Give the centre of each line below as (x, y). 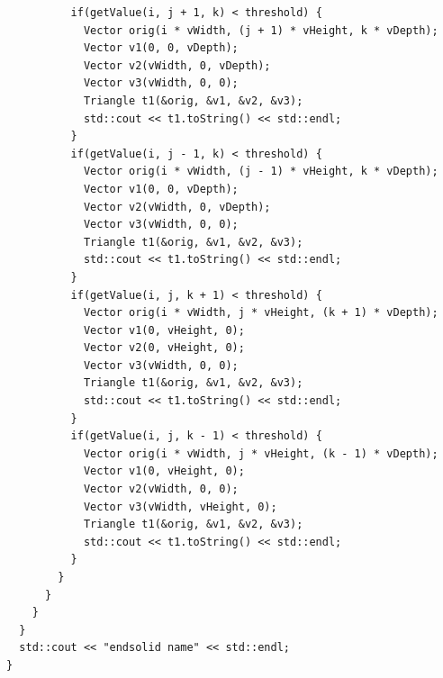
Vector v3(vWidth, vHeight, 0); (180, 506)
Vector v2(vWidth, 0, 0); (161, 489)
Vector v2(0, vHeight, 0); (164, 348)
